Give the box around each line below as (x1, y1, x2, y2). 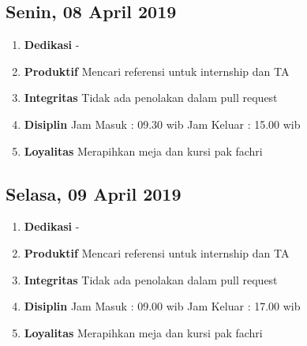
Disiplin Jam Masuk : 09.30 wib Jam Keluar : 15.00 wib (24, 115, 301, 132)
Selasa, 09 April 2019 (6, 181, 182, 205)
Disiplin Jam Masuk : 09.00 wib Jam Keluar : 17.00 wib (24, 298, 301, 314)
